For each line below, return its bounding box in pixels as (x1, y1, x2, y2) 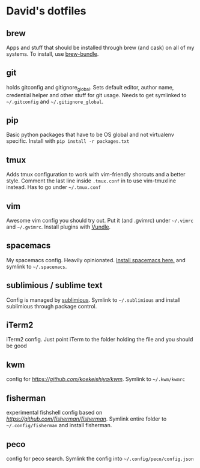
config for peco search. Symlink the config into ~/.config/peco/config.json (6, 455, 194, 462)
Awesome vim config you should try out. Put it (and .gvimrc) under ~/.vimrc (6, 217, 194, 224)
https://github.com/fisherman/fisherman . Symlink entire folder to (6, 415, 167, 422)
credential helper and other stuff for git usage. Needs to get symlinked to (6, 91, 187, 98)
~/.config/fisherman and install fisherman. (6, 422, 112, 429)
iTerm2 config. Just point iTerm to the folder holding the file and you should (6, 336, 193, 343)
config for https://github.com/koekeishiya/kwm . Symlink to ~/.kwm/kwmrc (6, 376, 185, 383)
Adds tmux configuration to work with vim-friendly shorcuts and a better (6, 171, 186, 178)
